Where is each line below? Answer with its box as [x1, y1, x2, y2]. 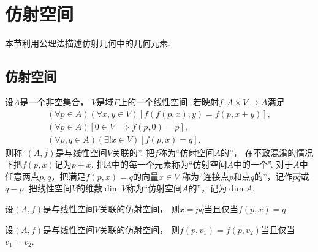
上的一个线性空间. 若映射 [119, 95, 219, 108]
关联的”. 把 [112, 146, 155, 158]
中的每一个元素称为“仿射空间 [111, 158, 227, 171]
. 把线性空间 [23, 182, 72, 195]
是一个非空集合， [20, 95, 89, 108]
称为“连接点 [182, 169, 229, 182]
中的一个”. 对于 [233, 158, 293, 171]
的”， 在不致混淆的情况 [221, 146, 314, 158]
